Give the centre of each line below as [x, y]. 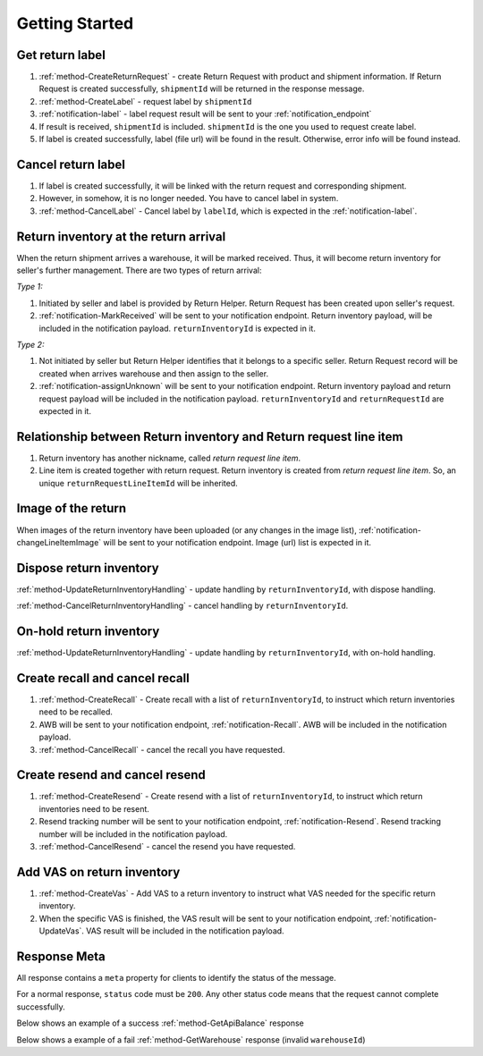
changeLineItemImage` [59, 542]
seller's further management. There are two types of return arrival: [139, 270]
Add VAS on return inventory [98, 872]
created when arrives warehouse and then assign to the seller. [153, 373]
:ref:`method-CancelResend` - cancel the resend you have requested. [167, 847]
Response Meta [61, 956]
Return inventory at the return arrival [121, 237]
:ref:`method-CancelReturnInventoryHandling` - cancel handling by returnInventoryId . [182, 606]
